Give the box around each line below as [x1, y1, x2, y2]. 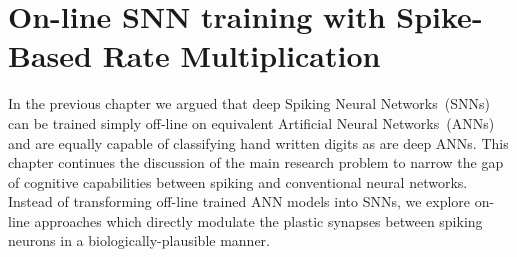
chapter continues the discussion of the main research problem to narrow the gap [8, 152, 504, 173]
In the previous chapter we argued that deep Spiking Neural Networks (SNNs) [8, 93, 490, 114]
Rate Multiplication [102, 35, 381, 76]
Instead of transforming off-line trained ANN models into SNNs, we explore [8, 191, 471, 212]
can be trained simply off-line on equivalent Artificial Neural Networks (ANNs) [8, 112, 495, 133]
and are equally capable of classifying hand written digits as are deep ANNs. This [8, 132, 509, 153]
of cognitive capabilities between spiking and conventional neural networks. [8, 171, 468, 192]
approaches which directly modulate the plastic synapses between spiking [34, 210, 483, 231]
